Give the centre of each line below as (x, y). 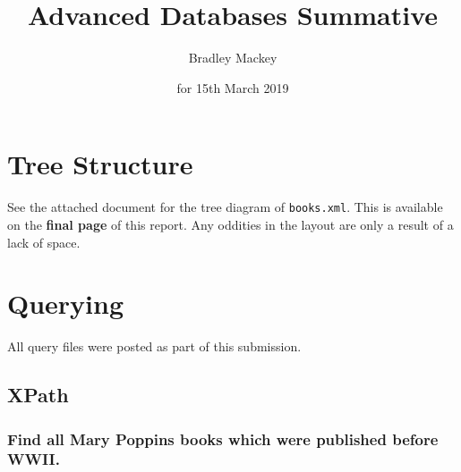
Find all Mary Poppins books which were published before (223, 438)
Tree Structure (100, 164)
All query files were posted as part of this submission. (154, 346)
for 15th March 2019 (233, 87)
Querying (66, 303)
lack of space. (44, 242)
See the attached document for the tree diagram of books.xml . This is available (225, 207)
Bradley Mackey (233, 58)
